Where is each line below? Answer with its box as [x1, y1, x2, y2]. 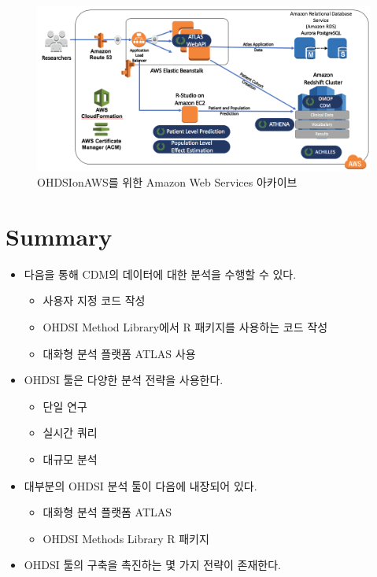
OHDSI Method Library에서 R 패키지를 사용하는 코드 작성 [43, 319, 328, 335]
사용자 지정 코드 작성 [43, 292, 146, 309]
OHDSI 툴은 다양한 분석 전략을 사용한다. [24, 372, 224, 388]
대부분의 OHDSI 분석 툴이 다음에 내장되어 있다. [24, 477, 257, 494]
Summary [6, 220, 113, 252]
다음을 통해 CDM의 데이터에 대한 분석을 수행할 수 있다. [24, 265, 297, 282]
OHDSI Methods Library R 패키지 [43, 530, 209, 546]
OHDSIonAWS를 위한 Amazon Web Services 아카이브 [37, 174, 298, 190]
